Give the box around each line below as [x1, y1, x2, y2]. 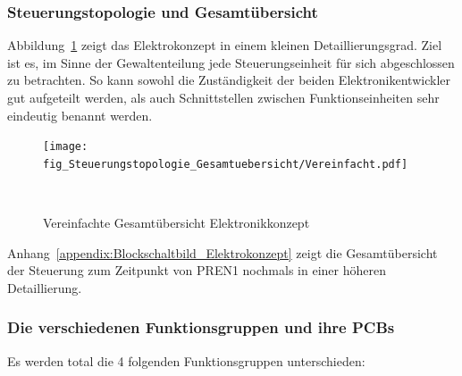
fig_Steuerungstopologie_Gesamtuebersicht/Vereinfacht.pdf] [43, 157, 408, 171]
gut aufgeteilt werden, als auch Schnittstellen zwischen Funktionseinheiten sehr [7, 88, 440, 106]
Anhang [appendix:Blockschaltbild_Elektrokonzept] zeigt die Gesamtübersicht [7, 243, 438, 262]
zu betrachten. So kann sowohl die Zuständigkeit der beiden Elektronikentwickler [7, 71, 450, 89]
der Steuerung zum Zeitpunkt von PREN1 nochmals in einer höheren [7, 261, 386, 280]
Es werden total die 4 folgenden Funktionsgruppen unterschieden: [7, 351, 365, 370]
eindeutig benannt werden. [7, 105, 153, 124]
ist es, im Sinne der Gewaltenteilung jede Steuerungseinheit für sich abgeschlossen [7, 53, 455, 71]
